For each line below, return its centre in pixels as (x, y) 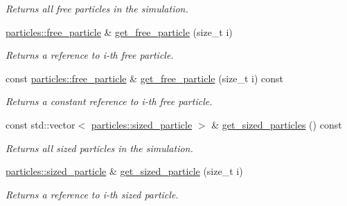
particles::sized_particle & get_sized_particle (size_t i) (124, 171)
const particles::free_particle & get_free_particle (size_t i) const (145, 78)
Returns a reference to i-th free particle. (90, 55)
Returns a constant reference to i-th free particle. (109, 101)
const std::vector (41, 124)
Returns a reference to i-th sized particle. (92, 194)
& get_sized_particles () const (277, 124)
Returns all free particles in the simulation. (97, 8)
